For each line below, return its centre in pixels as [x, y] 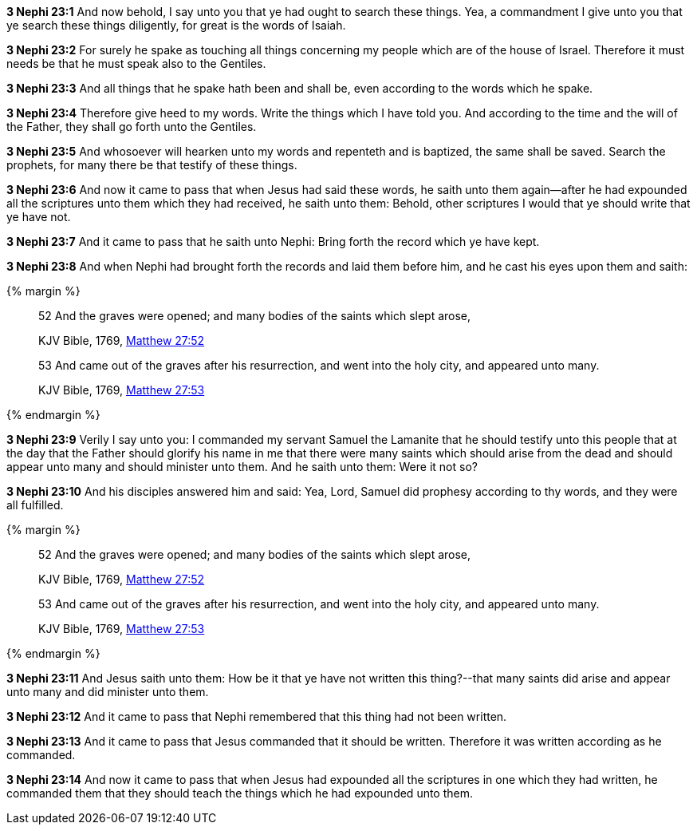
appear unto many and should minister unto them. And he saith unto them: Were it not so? [242, 467]
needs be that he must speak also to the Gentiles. [136, 63]
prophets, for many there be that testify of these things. [152, 165]
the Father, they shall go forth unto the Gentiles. [132, 127]
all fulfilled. [35, 505]
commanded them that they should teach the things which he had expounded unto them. [240, 793]
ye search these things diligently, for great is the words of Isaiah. [176, 25]
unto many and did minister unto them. [108, 692]
